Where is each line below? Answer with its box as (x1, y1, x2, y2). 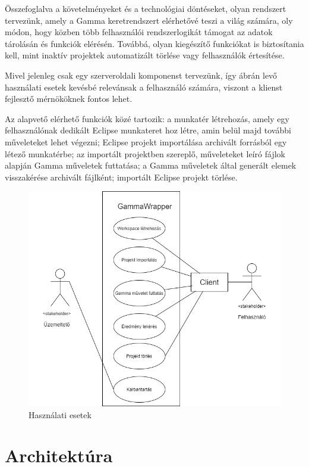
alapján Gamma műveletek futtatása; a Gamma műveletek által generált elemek (5, 159, 297, 172)
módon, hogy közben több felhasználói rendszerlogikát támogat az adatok (5, 26, 273, 38)
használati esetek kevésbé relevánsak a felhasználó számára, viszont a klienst (5, 80, 283, 93)
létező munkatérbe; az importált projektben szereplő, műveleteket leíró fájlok (5, 147, 285, 160)
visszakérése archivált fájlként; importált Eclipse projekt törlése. (5, 170, 238, 183)
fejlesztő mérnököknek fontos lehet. (5, 92, 133, 105)
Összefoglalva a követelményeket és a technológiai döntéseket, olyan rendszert (5, 2, 286, 14)
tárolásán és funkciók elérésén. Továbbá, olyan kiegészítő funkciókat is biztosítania (5, 37, 304, 49)
